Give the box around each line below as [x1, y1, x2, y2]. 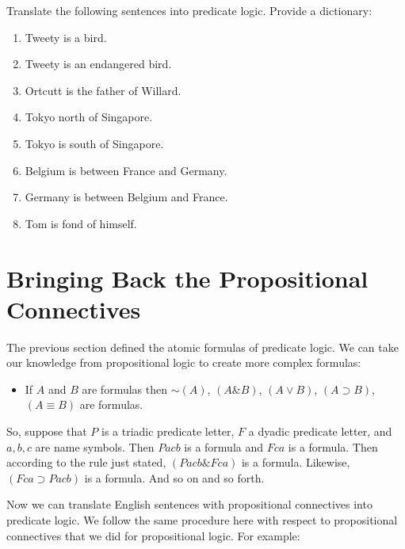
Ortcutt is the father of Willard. [25, 82, 181, 98]
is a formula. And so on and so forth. [84, 469, 265, 486]
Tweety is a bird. [25, 29, 107, 45]
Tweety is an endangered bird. [25, 55, 172, 72]
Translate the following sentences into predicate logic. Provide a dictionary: [6, 2, 373, 18]
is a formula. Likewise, [241, 454, 350, 471]
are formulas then [82, 380, 167, 397]
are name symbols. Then [35, 438, 155, 455]
